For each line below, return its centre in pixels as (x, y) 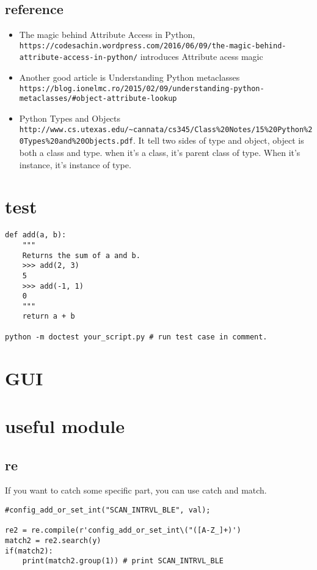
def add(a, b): (36, 235)
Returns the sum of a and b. (81, 255)
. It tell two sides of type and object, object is (218, 140)
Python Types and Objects (70, 118)
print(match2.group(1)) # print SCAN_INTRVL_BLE (123, 561)
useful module (65, 426)
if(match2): (29, 551)
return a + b (49, 316)
